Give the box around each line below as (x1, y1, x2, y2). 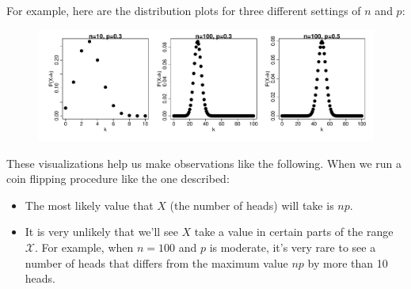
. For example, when (34, 238, 134, 255)
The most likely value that (25, 196, 154, 213)
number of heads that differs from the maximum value (25, 254, 288, 271)
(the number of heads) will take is (169, 196, 334, 213)
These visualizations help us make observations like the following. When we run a (6, 154, 402, 171)
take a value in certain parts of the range (194, 223, 394, 240)
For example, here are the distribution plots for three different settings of (6, 2, 361, 18)
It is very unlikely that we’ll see (25, 223, 178, 240)
